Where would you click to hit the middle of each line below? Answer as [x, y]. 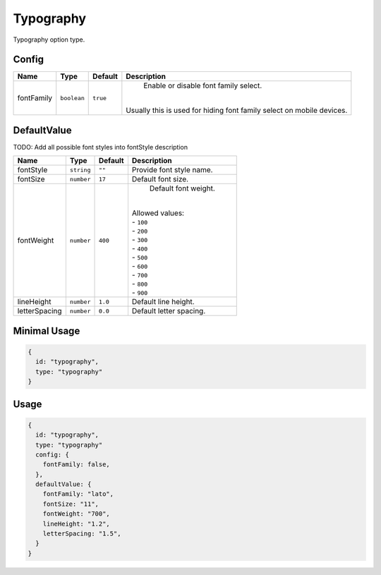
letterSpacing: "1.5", [82, 534]
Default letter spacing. [169, 311]
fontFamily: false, [77, 465]
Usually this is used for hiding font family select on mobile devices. [237, 111]
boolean [72, 98]
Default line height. [163, 302]
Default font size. [160, 179]
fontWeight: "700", [77, 514]
